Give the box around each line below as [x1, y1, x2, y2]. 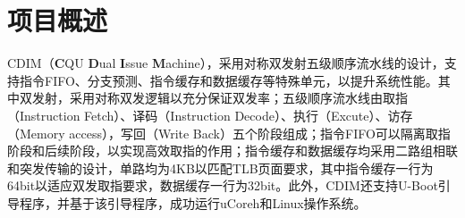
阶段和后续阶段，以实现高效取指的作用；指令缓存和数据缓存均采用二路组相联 [7, 141, 458, 160]
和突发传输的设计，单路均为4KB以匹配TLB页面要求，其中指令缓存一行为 [7, 158, 434, 177]
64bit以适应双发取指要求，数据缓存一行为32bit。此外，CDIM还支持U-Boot [7, 176, 438, 195]
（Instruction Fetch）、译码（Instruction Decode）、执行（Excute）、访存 [7, 105, 413, 124]
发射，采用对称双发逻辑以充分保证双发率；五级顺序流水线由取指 [31, 88, 408, 107]
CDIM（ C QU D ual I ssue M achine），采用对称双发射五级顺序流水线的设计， [7, 54, 444, 72]
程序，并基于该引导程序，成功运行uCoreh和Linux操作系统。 [19, 193, 367, 212]
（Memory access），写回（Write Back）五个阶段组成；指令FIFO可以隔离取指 [7, 123, 451, 142]
